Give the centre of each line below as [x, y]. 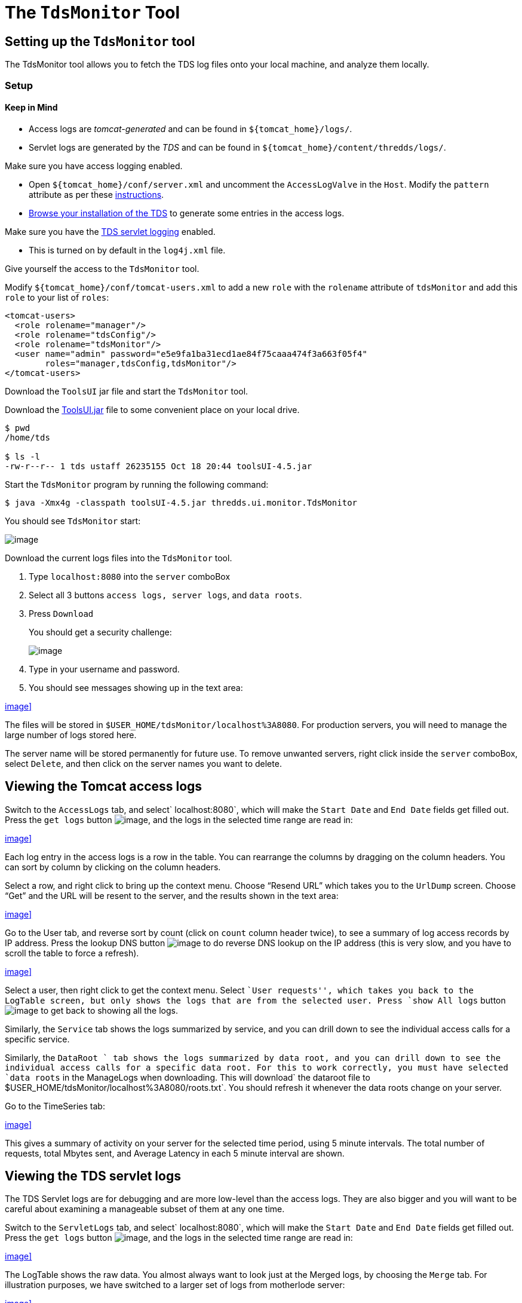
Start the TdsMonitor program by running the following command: [137, 484]
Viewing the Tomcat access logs [104, 787]
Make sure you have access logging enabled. [94, 166]
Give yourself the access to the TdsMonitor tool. [102, 268]
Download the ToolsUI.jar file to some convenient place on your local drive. [152, 409]
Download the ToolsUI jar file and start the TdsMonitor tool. [127, 391]
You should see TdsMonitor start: [73, 521]
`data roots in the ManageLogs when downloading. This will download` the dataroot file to [188, 1077]
